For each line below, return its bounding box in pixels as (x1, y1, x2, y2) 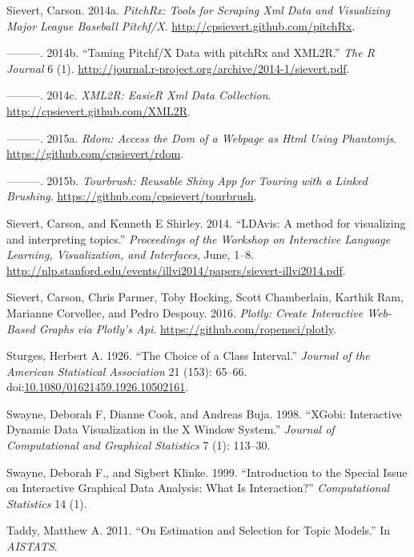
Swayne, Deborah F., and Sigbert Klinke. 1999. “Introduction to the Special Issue (6, 463, 408, 480)
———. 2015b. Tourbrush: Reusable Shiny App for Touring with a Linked (6, 172, 368, 188)
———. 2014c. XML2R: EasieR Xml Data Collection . (6, 87, 271, 103)
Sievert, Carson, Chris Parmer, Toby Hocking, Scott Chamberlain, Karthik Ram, (6, 289, 404, 305)
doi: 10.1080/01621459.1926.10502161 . (6, 378, 189, 395)
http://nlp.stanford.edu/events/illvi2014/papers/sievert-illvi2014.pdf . (6, 261, 346, 278)
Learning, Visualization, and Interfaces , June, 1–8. (6, 246, 255, 263)
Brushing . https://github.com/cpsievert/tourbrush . (6, 188, 257, 204)
